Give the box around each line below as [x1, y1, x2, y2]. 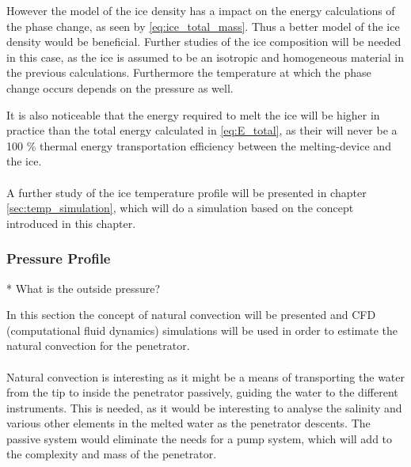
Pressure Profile [6, 249, 111, 268]
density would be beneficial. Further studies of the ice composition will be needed [6, 33, 401, 50]
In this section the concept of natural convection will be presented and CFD [6, 306, 376, 323]
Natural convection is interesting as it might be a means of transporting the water [6, 368, 405, 385]
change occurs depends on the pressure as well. [6, 79, 234, 96]
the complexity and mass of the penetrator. [6, 446, 217, 462]
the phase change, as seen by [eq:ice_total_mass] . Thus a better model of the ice [6, 17, 400, 34]
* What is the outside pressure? [6, 279, 161, 296]
